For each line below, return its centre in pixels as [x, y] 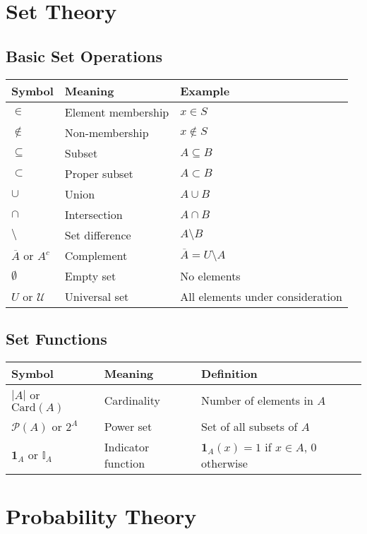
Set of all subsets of [249, 426]
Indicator [127, 446]
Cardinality [132, 400]
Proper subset [99, 173]
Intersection [94, 214]
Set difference [98, 235]
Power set [128, 426]
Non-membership [107, 132]
